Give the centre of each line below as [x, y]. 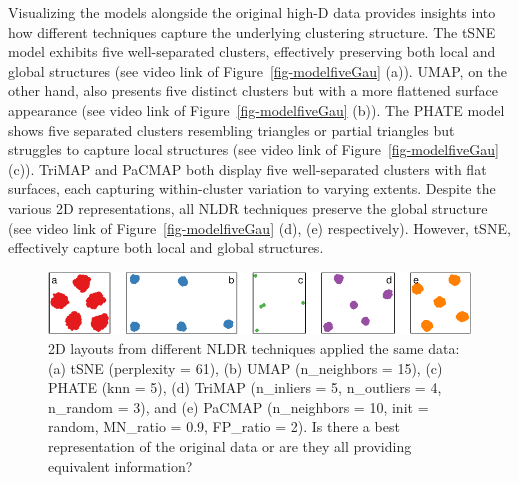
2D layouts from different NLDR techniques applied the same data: [254, 347]
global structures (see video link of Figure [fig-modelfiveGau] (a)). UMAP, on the [258, 70]
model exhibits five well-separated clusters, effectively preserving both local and [252, 51]
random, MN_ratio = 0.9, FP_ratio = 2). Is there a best [224, 426]
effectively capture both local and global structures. [166, 247]
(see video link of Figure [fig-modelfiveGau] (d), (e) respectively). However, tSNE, [259, 227]
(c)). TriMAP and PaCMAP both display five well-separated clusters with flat [247, 168]
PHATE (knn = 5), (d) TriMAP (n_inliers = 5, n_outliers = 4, [245, 387]
